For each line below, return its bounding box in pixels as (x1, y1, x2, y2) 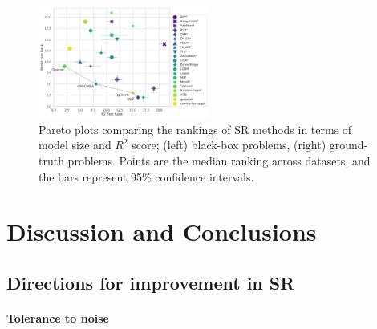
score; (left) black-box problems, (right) (132, 136, 326, 153)
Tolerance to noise (6, 309, 109, 326)
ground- (329, 136, 368, 153)
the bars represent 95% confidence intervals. (39, 168, 254, 185)
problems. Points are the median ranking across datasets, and (67, 152, 371, 169)
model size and (39, 136, 111, 153)
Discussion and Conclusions (6, 215, 317, 248)
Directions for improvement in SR (6, 270, 295, 294)
